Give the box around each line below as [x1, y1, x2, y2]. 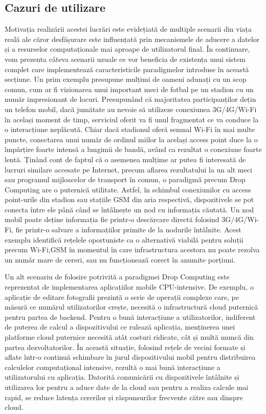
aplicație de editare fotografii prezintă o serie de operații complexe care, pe [5, 291, 239, 302]
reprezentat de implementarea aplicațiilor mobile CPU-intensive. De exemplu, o [5, 281, 254, 292]
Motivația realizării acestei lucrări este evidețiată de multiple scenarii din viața [5, 24, 252, 34]
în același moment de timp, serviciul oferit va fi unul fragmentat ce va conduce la [5, 114, 259, 124]
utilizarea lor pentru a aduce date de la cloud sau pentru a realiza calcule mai [5, 381, 249, 392]
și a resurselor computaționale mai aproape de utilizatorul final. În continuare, [5, 43, 250, 54]
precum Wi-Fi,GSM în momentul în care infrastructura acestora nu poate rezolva [5, 244, 260, 255]
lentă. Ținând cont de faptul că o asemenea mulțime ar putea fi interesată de [5, 154, 246, 164]
